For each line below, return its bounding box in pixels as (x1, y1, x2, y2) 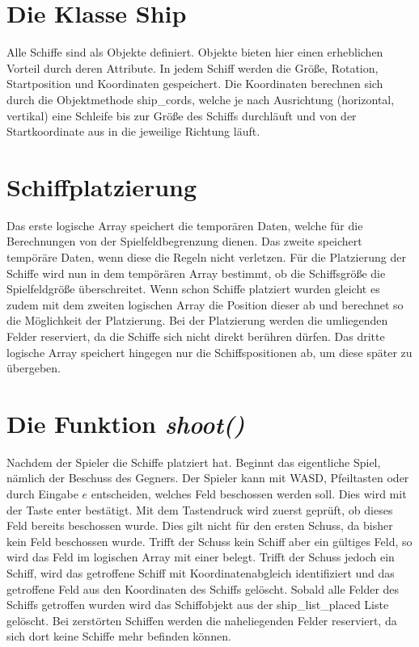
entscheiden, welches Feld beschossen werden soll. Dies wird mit (91, 485, 407, 502)
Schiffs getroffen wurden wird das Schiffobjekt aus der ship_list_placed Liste (6, 596, 389, 613)
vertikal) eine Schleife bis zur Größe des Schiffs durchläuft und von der (6, 107, 357, 124)
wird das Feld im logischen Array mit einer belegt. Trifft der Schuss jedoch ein (6, 548, 395, 565)
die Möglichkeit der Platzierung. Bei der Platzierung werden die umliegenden (6, 312, 388, 329)
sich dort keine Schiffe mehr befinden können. (6, 628, 231, 645)
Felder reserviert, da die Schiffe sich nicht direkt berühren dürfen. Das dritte (6, 327, 385, 344)
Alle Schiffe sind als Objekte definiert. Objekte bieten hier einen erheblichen (6, 44, 383, 61)
